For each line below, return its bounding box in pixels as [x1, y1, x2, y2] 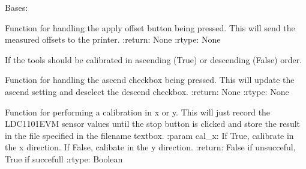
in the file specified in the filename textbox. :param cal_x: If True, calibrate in [5, 129, 294, 141]
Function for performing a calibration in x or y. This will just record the [5, 105, 271, 118]
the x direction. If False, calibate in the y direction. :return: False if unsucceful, [5, 141, 296, 153]
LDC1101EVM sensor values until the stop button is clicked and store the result [5, 117, 301, 130]
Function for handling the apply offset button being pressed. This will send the [5, 21, 295, 34]
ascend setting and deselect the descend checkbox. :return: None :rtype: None [5, 85, 289, 97]
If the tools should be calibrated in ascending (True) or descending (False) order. [5, 53, 302, 66]
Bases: [5, 1, 28, 13]
